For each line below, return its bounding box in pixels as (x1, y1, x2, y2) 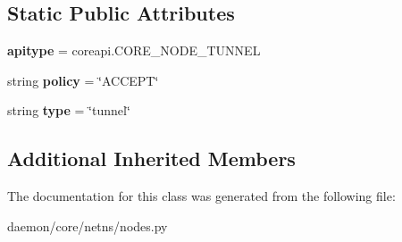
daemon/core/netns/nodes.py (7, 216, 168, 235)
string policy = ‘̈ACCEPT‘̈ (7, 71, 159, 89)
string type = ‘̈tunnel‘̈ (7, 101, 130, 120)
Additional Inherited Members (7, 145, 296, 172)
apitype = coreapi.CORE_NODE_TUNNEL (7, 41, 261, 60)
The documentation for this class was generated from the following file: (7, 187, 396, 205)
